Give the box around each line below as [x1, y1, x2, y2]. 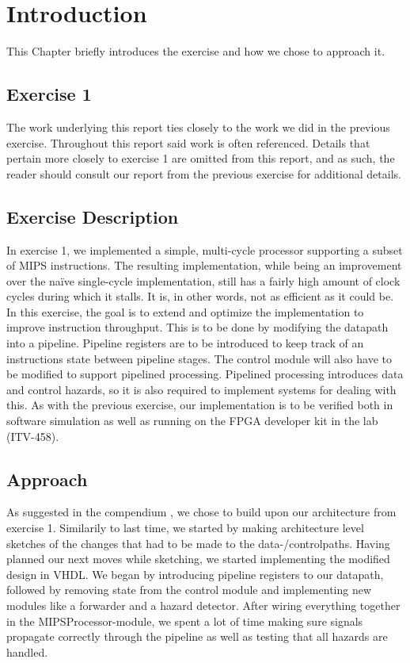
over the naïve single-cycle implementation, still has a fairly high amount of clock [6, 272, 401, 289]
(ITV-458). [6, 427, 59, 444]
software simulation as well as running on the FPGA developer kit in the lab [6, 412, 378, 429]
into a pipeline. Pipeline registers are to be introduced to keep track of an [6, 335, 364, 351]
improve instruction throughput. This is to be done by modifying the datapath [6, 319, 389, 335]
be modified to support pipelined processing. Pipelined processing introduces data [6, 366, 404, 382]
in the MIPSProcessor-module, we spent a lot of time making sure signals [6, 612, 363, 629]
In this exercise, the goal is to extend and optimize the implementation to [6, 303, 364, 320]
